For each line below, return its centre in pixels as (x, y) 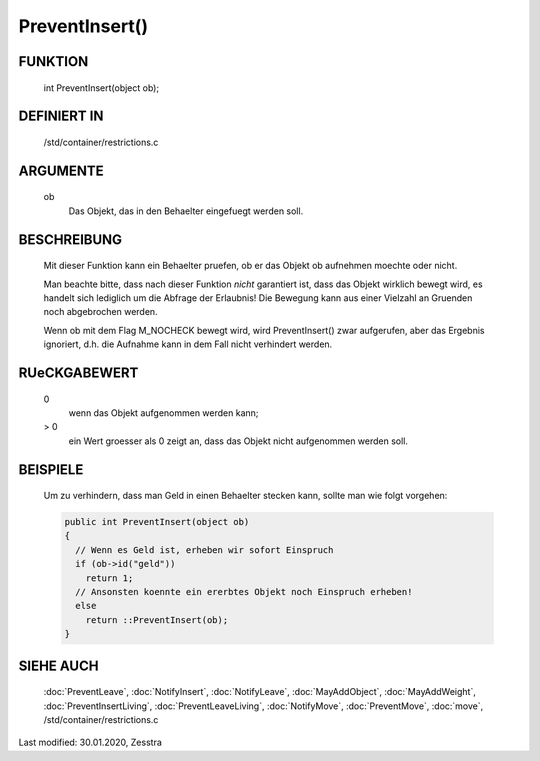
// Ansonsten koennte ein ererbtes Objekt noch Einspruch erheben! (244, 592)
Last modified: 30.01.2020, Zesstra (90, 742)
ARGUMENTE (61, 170)
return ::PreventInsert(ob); (157, 619)
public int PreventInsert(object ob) (157, 522)
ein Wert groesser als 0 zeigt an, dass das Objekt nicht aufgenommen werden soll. (238, 441)
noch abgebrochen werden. (101, 312)
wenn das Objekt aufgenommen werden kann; (163, 412)
